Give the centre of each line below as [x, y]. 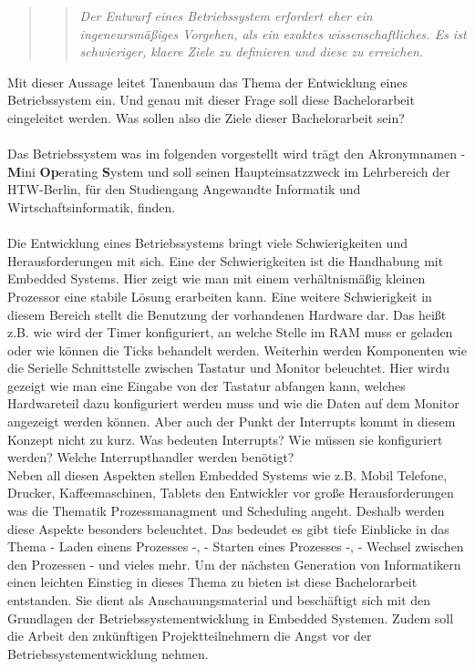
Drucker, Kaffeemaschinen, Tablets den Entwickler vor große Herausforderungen [231, 493]
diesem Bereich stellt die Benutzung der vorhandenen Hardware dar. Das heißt [227, 314]
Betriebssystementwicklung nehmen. [108, 653]
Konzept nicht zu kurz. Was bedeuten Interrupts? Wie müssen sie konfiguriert [225, 439]
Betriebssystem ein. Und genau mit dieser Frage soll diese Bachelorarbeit [211, 100]
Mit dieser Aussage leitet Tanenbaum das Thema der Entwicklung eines [207, 82]
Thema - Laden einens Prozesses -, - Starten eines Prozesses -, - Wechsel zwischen [236, 546]
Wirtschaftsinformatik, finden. [92, 206]
